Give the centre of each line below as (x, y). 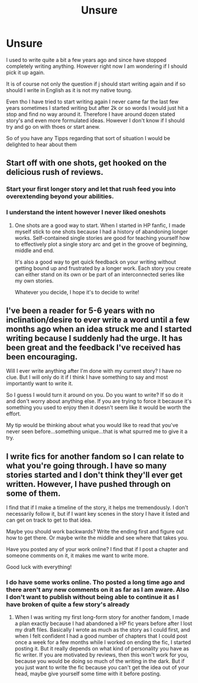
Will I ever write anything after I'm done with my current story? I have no (94, 371)
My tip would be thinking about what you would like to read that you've (92, 425)
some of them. (33, 493)
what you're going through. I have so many (87, 465)
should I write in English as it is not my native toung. (69, 90)
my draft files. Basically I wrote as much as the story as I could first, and (102, 630)
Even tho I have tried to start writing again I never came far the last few (92, 102)
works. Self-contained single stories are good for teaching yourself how (102, 238)
